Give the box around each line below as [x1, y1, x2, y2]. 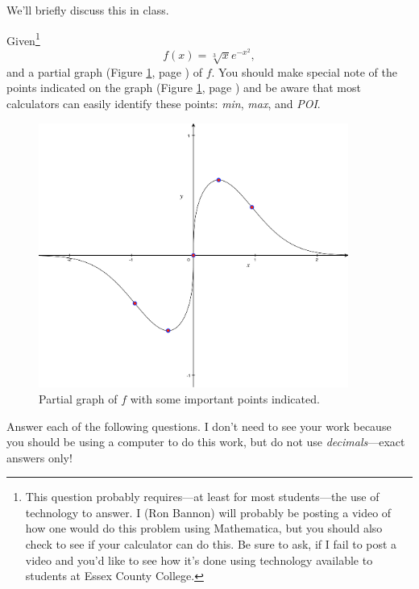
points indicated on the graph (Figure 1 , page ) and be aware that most [6, 79, 361, 96]
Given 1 [6, 29, 40, 48]
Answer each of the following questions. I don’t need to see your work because [6, 417, 392, 434]
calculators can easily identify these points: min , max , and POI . [6, 95, 321, 112]
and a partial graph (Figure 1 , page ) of [6, 63, 203, 80]
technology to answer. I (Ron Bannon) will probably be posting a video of [25, 503, 392, 520]
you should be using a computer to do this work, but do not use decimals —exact [6, 433, 405, 450]
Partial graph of [39, 390, 118, 407]
